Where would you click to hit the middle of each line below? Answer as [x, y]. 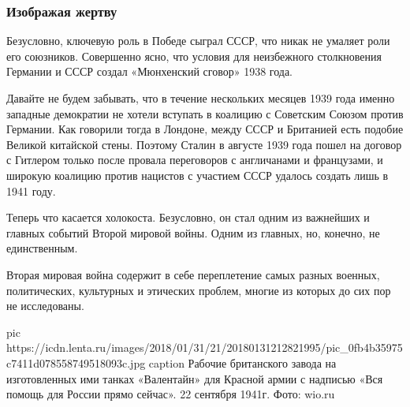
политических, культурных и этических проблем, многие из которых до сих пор [199, 290]
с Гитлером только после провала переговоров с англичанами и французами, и [195, 160]
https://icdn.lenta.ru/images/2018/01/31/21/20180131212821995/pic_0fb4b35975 [205, 347]
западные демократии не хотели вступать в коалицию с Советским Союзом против [205, 113]
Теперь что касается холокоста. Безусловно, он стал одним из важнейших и [188, 217]
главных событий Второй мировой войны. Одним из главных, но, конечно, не [193, 232]
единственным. [42, 248]
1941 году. [31, 190]
